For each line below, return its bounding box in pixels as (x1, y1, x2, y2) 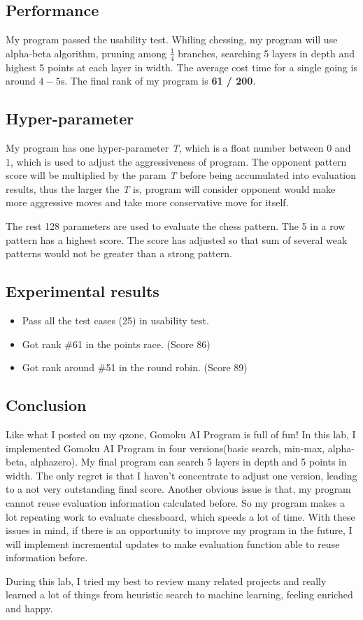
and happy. (6, 601, 53, 616)
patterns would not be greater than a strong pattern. (6, 246, 232, 261)
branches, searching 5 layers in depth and (178, 45, 355, 60)
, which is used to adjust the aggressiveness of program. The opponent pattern (10, 154, 347, 168)
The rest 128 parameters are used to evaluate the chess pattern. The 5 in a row (6, 218, 346, 233)
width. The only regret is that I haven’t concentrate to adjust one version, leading (6, 468, 357, 482)
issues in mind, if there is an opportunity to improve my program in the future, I (6, 523, 353, 538)
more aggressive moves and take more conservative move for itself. (6, 195, 289, 210)
